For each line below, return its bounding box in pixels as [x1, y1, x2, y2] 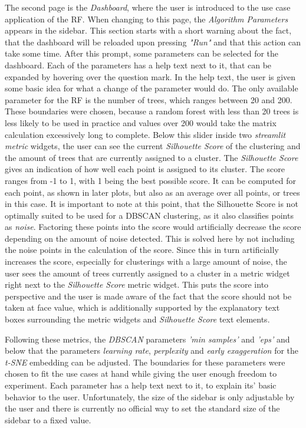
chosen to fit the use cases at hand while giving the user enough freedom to [5, 367, 277, 380]
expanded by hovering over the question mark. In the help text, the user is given [5, 70, 296, 83]
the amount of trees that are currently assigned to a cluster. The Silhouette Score [5, 151, 298, 163]
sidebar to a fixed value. [5, 413, 91, 426]
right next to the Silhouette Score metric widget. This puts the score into [5, 278, 269, 291]
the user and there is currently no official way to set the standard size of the [5, 402, 280, 414]
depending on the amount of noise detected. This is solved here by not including [5, 232, 295, 244]
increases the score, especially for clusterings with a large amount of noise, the [5, 255, 287, 268]
